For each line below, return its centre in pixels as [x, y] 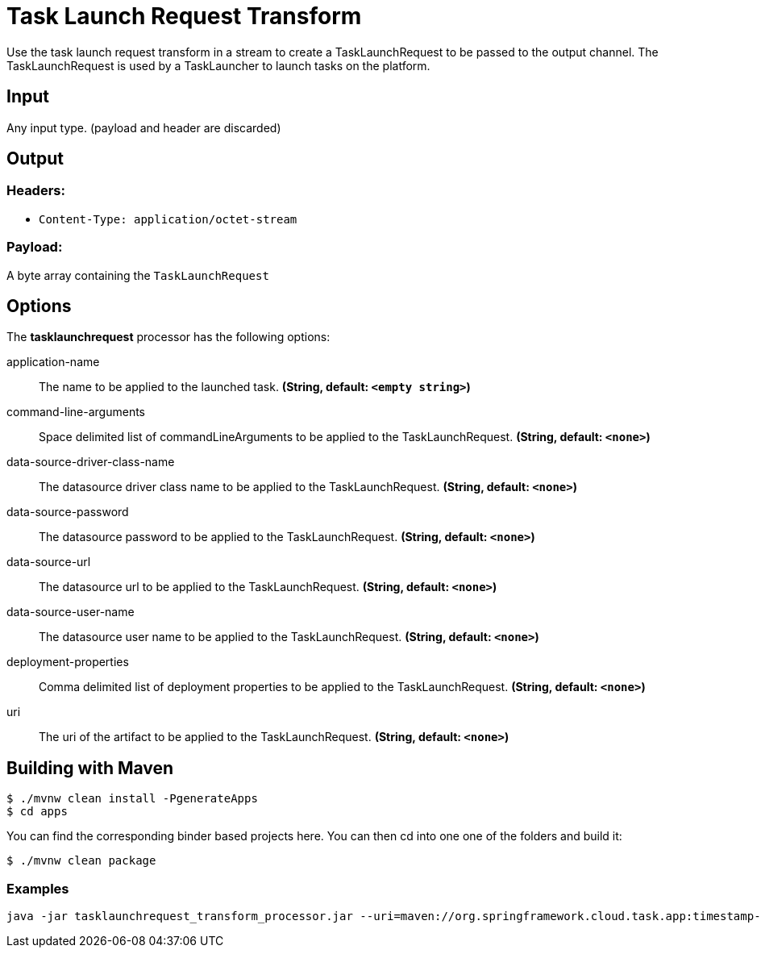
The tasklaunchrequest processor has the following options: [168, 337]
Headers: [36, 191]
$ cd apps [37, 812]
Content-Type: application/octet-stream [168, 219]
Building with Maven [90, 768]
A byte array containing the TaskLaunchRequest [138, 275]
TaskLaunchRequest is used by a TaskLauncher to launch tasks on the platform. [218, 65]
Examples [38, 888]
